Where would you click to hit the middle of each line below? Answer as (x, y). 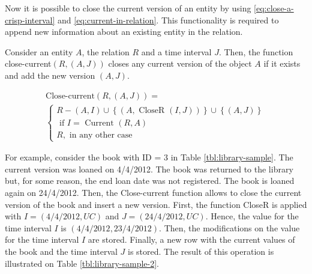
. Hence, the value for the (252, 216)
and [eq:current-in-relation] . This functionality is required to (168, 20)
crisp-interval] (30, 20)
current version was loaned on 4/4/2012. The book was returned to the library (149, 169)
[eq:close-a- (274, 8)
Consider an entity (39, 51)
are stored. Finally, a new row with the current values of (191, 239)
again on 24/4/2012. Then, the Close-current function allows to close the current (153, 192)
